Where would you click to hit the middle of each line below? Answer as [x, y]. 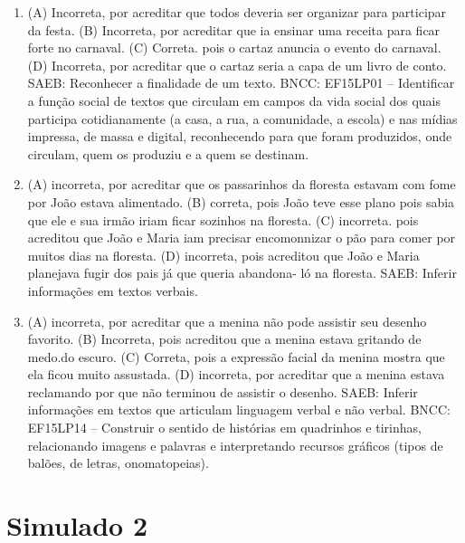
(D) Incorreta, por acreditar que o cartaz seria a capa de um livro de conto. [237, 65]
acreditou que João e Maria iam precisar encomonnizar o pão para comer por [242, 238]
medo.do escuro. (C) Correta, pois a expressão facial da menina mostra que [236, 356]
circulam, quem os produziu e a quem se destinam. [168, 153]
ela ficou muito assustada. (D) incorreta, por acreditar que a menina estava [236, 374]
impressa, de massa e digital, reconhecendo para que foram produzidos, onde [240, 136]
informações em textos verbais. [113, 290]
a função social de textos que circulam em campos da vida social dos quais [234, 100]
